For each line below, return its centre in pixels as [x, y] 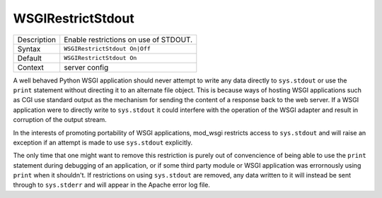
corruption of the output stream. [60, 120]
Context [30, 67]
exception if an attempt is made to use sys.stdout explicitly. [103, 142]
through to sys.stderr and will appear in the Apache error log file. [111, 185]
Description [37, 39]
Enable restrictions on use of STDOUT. [128, 39]
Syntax [29, 49]
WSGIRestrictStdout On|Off [108, 49]
